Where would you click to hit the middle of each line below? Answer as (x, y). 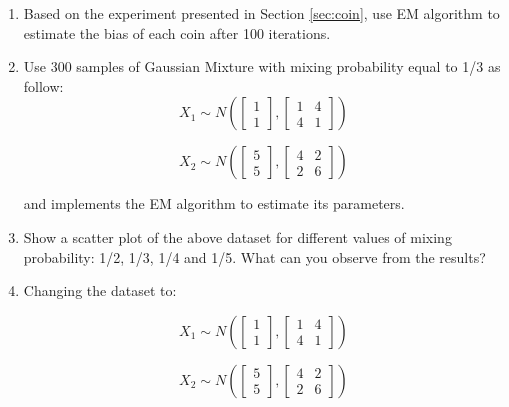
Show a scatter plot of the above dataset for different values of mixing (237, 236)
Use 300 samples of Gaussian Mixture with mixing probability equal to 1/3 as (262, 66)
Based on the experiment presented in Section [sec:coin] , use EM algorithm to (261, 13)
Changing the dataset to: (100, 290)
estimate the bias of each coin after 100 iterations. (177, 32)
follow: (43, 85)
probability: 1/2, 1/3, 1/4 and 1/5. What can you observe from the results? (254, 256)
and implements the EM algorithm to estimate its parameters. (214, 203)
